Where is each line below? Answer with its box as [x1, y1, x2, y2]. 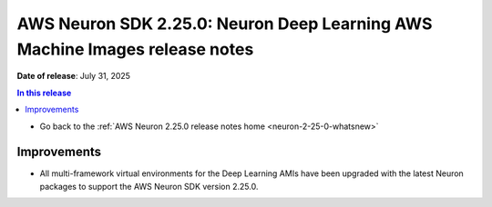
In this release [16, 87, 72, 98]
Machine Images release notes [16, 39, 254, 59]
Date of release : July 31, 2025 [16, 71, 131, 82]
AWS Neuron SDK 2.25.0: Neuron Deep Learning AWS [16, 14, 433, 34]
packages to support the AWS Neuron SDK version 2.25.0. [39, 181, 259, 192]
